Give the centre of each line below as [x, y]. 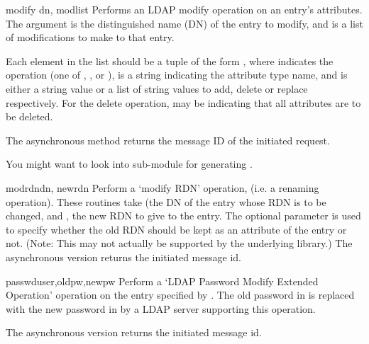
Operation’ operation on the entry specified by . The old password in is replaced [180, 295]
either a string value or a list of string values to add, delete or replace [157, 88]
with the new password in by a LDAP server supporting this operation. [161, 308]
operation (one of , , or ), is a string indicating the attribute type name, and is [177, 75]
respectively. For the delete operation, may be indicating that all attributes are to [183, 102]
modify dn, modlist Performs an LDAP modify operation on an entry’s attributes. [184, 9]
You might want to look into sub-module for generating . [129, 164]
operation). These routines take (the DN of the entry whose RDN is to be [166, 201]
